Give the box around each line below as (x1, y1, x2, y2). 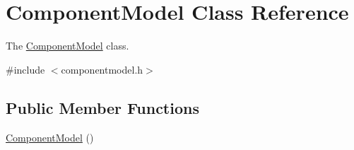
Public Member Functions (6, 96, 199, 118)
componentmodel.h (61, 62, 143, 76)
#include (6, 62, 45, 76)
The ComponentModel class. (6, 38, 129, 53)
